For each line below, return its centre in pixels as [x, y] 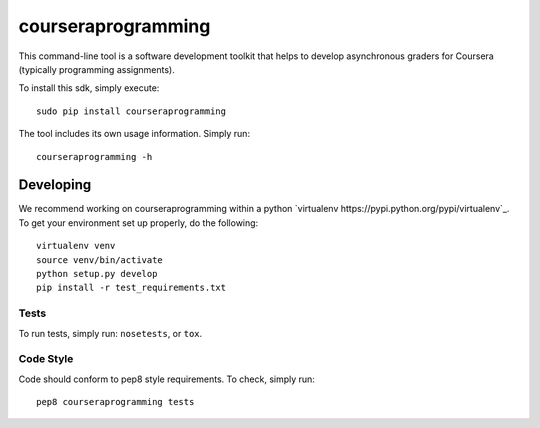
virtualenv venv [76, 246]
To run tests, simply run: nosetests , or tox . [110, 333]
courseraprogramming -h [94, 156]
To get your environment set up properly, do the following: [138, 222]
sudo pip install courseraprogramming [131, 111]
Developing [55, 185]
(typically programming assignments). [96, 69]
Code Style [46, 359]
